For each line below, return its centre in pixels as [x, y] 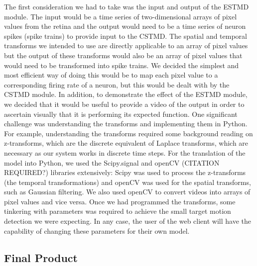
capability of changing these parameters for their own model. [97, 230]
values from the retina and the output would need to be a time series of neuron [125, 26]
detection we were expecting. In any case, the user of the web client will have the [128, 221]
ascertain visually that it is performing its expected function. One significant [121, 114]
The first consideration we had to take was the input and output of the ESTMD [127, 6]
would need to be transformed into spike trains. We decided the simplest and [122, 65]
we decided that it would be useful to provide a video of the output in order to [124, 104]
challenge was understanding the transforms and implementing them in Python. [126, 124]
